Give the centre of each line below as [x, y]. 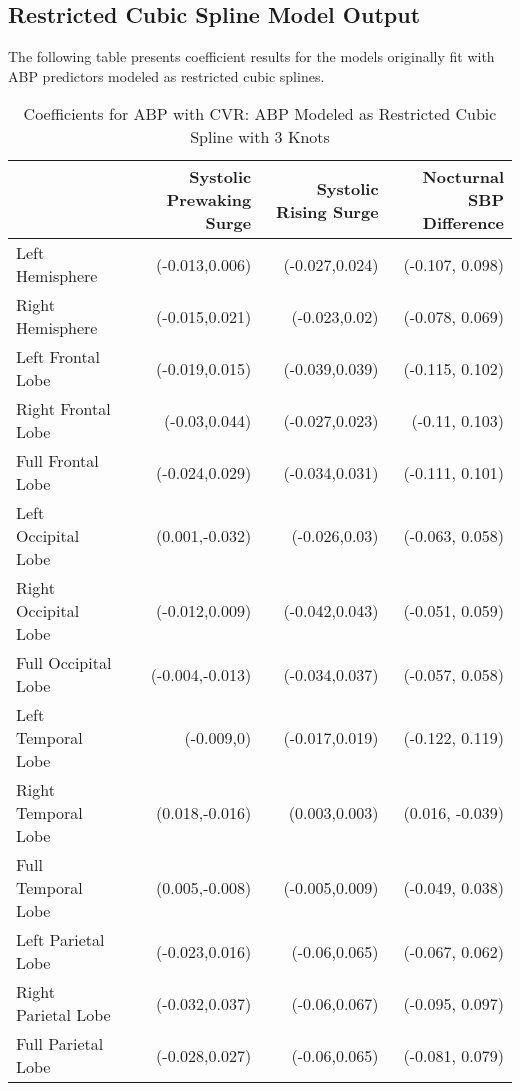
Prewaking [209, 200]
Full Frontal [57, 461]
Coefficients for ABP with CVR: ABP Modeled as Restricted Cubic [260, 114]
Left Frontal [58, 357]
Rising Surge [327, 211]
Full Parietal [60, 1044]
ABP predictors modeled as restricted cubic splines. [166, 75]
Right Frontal [63, 409]
